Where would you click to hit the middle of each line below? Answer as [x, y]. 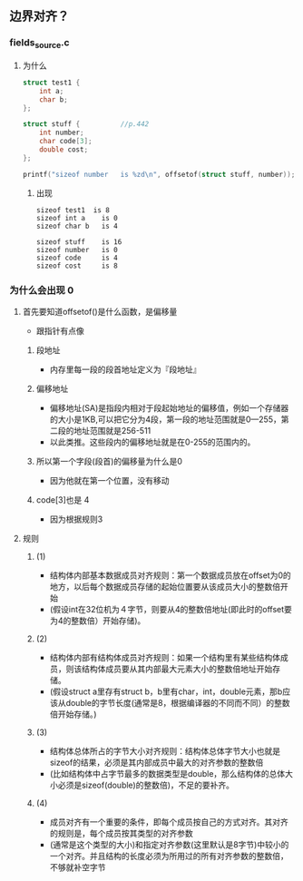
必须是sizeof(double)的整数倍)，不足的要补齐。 [146, 785]
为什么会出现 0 [42, 290]
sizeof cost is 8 [77, 266]
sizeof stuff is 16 [79, 242]
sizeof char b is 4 [77, 226]
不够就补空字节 [78, 867]
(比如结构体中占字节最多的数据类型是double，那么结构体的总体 [167, 773]
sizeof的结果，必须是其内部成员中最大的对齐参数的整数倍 [156, 762]
